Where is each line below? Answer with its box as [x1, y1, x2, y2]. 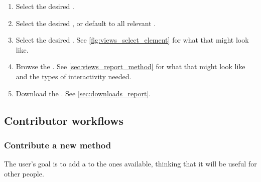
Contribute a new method [4, 138, 111, 151]
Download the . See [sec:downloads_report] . [16, 88, 151, 98]
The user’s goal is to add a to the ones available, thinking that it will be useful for [4, 158, 257, 169]
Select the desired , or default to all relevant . [16, 18, 156, 28]
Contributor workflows [4, 112, 123, 128]
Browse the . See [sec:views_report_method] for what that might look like [16, 61, 245, 72]
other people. [4, 168, 44, 178]
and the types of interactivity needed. [16, 71, 132, 81]
